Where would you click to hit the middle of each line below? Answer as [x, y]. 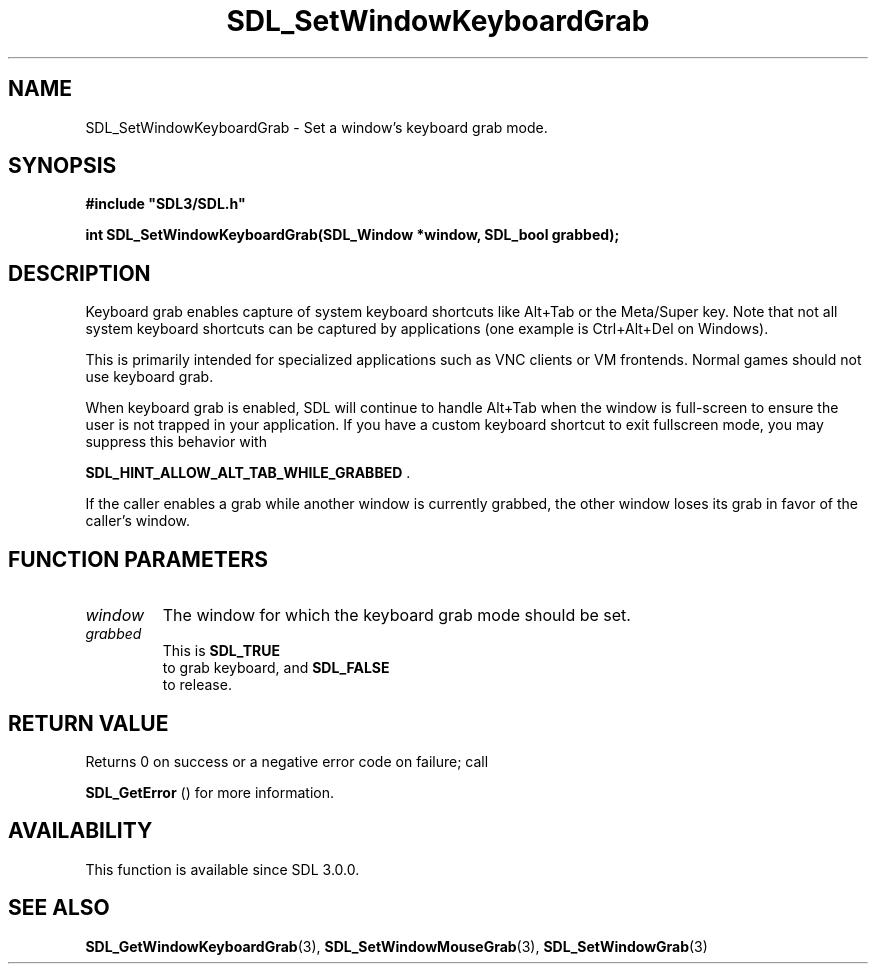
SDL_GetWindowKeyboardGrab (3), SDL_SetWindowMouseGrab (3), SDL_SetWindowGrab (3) [396, 946]
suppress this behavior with [176, 442]
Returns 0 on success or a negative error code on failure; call [287, 761]
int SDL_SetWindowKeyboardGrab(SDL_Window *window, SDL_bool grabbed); [352, 235]
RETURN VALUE [88, 723]
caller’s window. [138, 521]
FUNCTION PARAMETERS [138, 559]
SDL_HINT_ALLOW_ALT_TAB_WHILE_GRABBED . [248, 473]
